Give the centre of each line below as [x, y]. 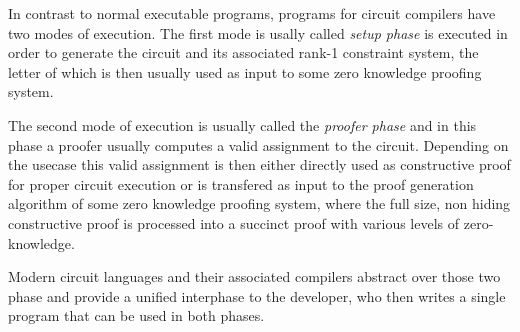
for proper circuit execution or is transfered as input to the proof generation [241, 183]
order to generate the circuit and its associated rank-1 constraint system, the [243, 52]
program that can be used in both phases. [136, 315]
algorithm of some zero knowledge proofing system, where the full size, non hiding [259, 203]
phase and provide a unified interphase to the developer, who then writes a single [257, 295]
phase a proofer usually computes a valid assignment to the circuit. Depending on [258, 144]
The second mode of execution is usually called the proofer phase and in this [242, 124]
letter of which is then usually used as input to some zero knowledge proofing [245, 71]
